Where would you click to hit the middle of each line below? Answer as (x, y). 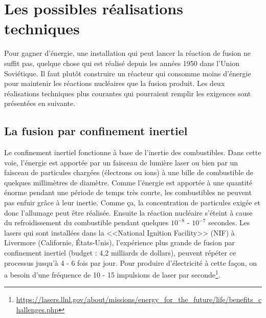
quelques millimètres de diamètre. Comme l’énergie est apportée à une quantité (128, 182)
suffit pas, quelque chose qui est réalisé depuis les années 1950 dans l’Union (122, 63)
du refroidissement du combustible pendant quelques (86, 222)
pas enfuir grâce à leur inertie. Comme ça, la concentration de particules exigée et (132, 203)
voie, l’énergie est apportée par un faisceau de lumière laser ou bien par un (121, 162)
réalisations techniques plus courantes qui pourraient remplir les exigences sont (128, 93)
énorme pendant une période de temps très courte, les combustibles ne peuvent (128, 192)
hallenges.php (37, 310)
